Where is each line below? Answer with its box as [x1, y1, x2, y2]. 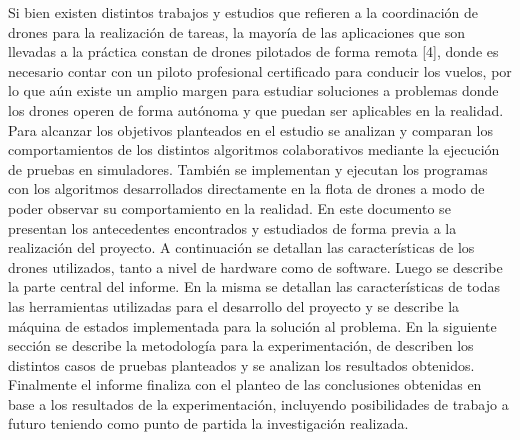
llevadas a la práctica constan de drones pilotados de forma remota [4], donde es [8, 41, 499, 62]
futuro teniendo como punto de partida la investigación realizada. [8, 413, 409, 434]
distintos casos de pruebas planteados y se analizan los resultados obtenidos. [8, 354, 475, 375]
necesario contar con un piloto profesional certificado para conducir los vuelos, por [8, 60, 512, 81]
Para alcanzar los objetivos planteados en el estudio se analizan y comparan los [8, 119, 493, 140]
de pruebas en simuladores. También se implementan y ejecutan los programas [8, 158, 488, 179]
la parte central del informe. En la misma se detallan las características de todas [8, 276, 500, 297]
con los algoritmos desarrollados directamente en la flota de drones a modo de [8, 178, 485, 199]
